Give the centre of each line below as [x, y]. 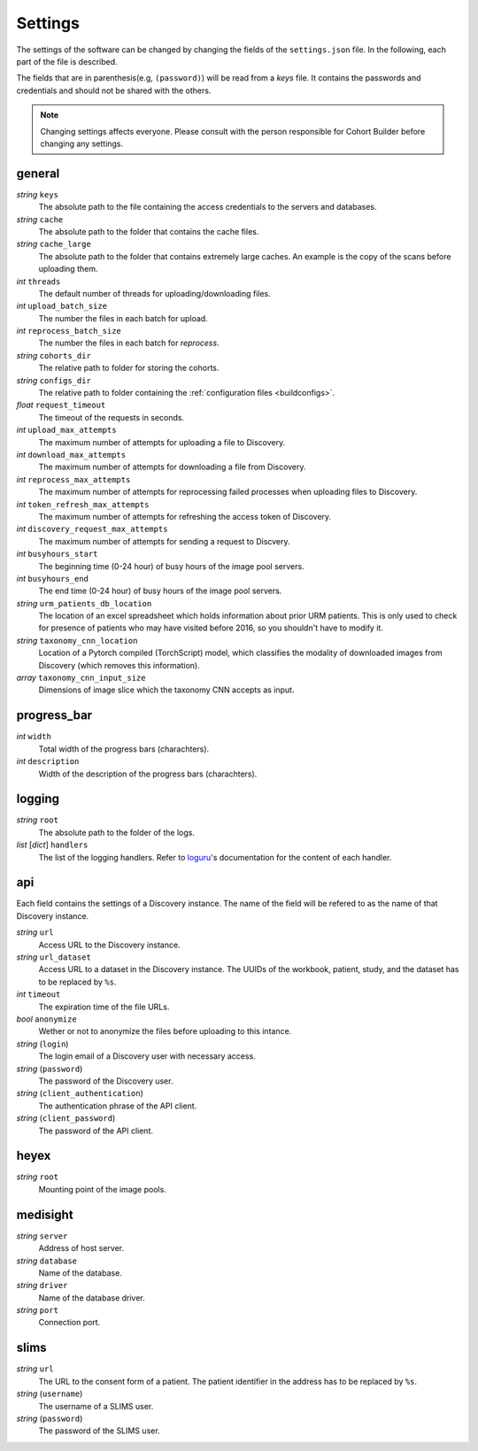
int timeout [39, 994]
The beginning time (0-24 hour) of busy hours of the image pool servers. [171, 566]
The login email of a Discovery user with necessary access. [147, 1056]
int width [34, 737]
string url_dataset [54, 957]
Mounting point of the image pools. [103, 1189]
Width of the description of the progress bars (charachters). [148, 774]
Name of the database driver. [92, 1298]
